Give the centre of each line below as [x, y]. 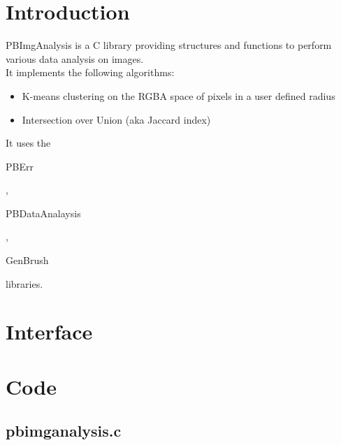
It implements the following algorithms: [90, 72]
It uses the [28, 143]
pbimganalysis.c [64, 431]
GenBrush [27, 260]
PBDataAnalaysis [43, 213]
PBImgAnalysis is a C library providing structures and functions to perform [169, 45]
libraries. [24, 283]
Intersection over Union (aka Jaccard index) [116, 119]
